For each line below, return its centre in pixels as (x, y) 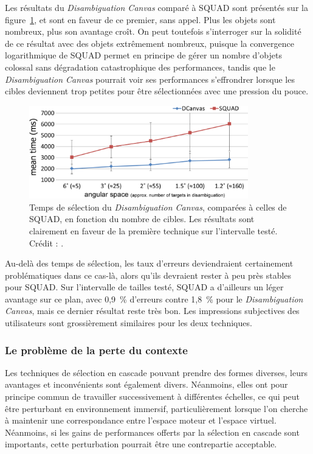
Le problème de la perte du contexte (96, 350)
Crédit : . (46, 243)
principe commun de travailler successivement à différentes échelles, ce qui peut (153, 396)
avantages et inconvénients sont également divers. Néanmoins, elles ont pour (146, 384)
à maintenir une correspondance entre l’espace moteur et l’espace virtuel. (141, 420)
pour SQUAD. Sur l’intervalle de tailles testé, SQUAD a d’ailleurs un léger (144, 287)
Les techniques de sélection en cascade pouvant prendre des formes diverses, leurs (156, 372)
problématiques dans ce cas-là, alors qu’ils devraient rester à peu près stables (148, 275)
